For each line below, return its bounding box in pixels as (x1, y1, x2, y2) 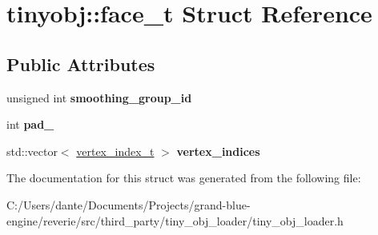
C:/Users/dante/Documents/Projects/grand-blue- (6, 196, 251, 213)
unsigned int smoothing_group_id (6, 89, 192, 106)
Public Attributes (6, 51, 155, 76)
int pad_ (6, 116, 54, 133)
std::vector (6, 142, 58, 159)
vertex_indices (176, 142, 260, 159)
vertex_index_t (76, 142, 155, 159)
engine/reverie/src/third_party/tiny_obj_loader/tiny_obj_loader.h (6, 212, 344, 229)
